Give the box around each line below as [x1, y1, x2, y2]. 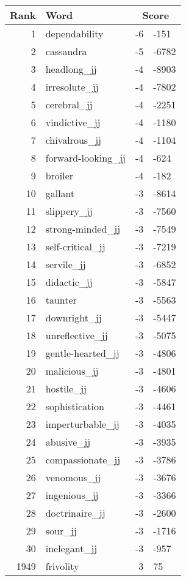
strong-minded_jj [45, 222, 121, 236]
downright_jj [45, 310, 102, 324]
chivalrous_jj [45, 133, 101, 147]
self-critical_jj [45, 239, 106, 253]
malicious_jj [45, 364, 99, 378]
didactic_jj [45, 275, 93, 289]
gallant [45, 186, 75, 200]
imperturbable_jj [45, 417, 120, 431]
